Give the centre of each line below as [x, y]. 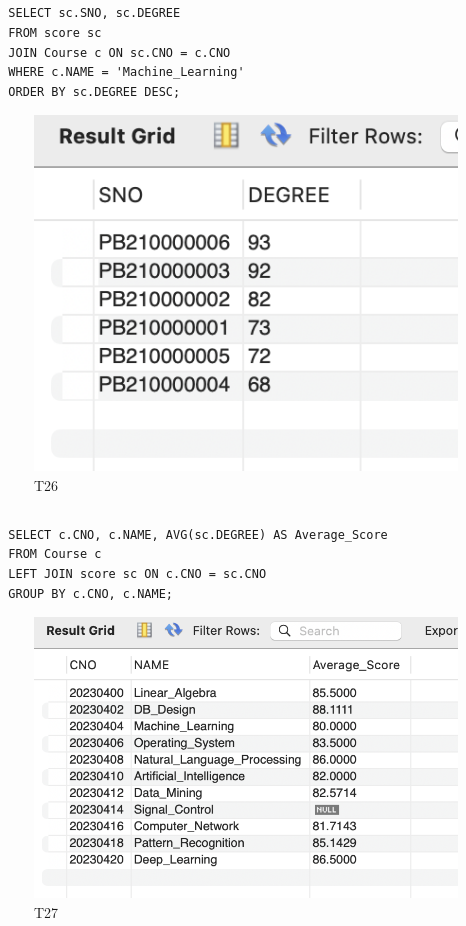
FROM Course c [55, 554]
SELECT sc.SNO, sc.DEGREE [94, 13]
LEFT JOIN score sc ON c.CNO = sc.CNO [137, 573]
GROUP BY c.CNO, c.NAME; [90, 593]
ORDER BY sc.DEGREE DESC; [94, 91]
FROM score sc [55, 32]
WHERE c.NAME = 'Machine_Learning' [126, 72]
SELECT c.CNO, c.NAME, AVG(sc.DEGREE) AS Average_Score [198, 534]
